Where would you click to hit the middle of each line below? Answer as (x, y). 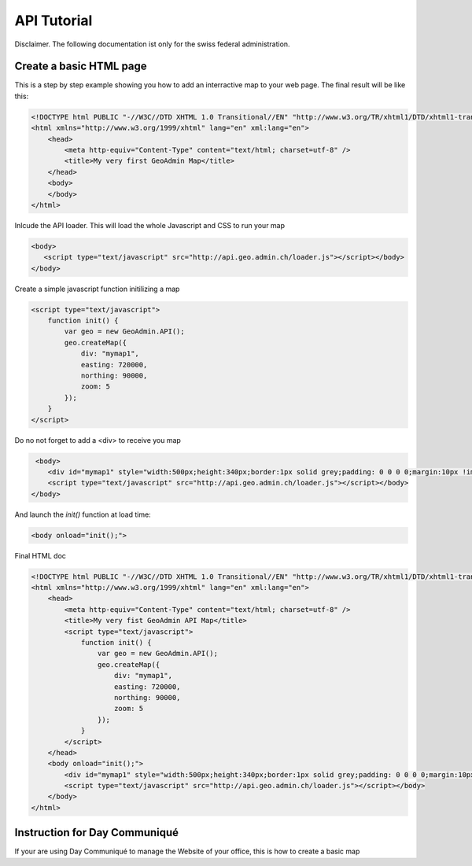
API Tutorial (53, 20)
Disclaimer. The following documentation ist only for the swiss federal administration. (152, 44)
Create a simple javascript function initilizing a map (97, 289)
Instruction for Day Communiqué (97, 833)
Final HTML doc (41, 555)
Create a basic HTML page (81, 66)
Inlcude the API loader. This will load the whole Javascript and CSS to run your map (150, 225)
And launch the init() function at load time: (83, 514)
